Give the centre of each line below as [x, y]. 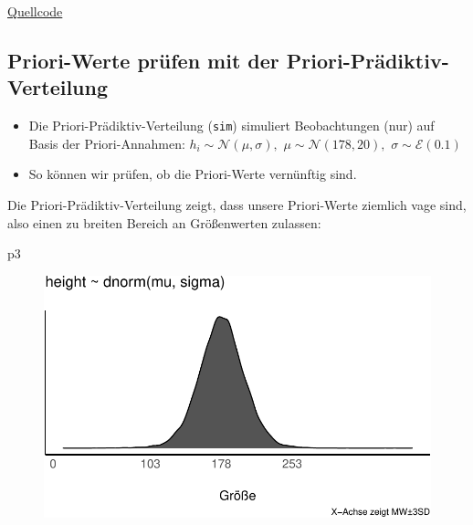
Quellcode [35, 11]
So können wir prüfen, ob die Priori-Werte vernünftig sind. [193, 174]
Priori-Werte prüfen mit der [143, 60]
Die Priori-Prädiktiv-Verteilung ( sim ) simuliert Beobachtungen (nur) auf [231, 126]
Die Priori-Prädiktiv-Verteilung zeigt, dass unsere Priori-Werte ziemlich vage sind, [237, 205]
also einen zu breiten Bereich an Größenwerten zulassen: [164, 222]
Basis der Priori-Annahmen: [107, 143]
